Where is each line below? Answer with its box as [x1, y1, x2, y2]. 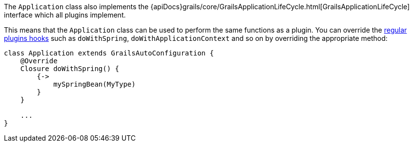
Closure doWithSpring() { [20, 65, 120, 73]
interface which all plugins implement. [4, 11, 126, 19]
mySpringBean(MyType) [53, 80, 136, 88]
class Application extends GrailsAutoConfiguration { [4, 49, 214, 57]
